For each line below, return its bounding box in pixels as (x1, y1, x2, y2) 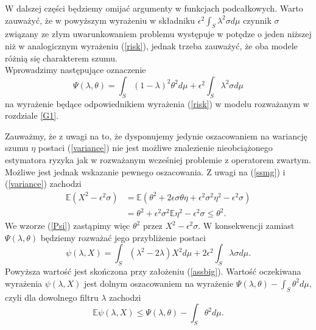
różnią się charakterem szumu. (5, 51, 118, 64)
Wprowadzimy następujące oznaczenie (5, 63, 146, 76)
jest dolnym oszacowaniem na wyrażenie (84, 276, 234, 289)
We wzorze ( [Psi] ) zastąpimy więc (5, 219, 130, 232)
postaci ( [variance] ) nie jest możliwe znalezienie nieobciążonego (38, 141, 273, 154)
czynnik (243, 13, 272, 26)
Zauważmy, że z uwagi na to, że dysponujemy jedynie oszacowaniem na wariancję (5, 129, 307, 142)
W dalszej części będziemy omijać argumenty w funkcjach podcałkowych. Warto (5, 2, 303, 14)
